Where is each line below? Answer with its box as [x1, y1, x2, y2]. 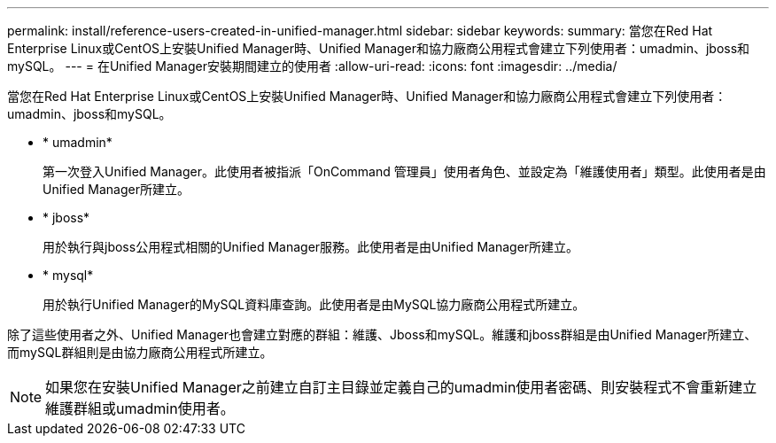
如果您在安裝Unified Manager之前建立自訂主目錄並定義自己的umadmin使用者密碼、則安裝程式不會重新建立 [45, 378, 757, 396]
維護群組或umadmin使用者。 [45, 400, 235, 417]
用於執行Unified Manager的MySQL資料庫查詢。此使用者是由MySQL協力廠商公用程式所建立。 [43, 297, 586, 312]
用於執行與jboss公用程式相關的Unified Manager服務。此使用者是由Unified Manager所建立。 [43, 239, 579, 254]
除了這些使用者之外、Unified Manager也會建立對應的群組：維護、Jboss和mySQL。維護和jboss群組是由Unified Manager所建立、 [7, 327, 757, 342]
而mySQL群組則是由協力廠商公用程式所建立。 [7, 345, 273, 360]
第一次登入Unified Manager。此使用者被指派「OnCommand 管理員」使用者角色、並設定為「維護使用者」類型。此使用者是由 [43, 164, 766, 179]
